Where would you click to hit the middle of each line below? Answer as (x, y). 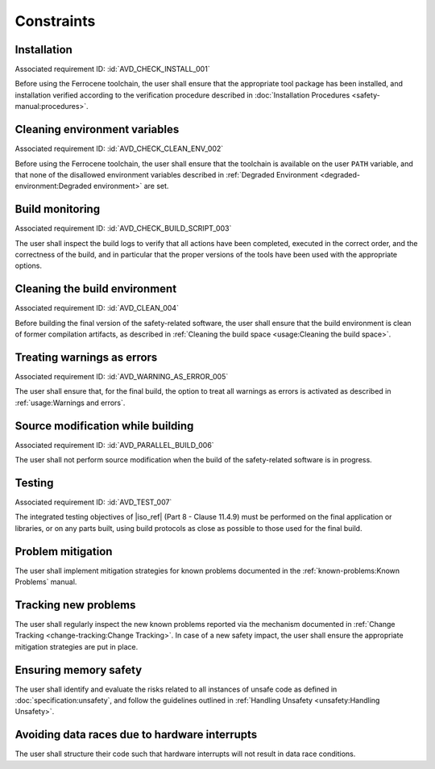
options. (29, 265)
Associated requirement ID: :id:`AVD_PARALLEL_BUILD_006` (114, 445)
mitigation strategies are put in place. (77, 646)
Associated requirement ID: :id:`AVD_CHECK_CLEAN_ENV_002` (119, 148)
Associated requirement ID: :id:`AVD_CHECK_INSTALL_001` (112, 69)
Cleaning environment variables (97, 130)
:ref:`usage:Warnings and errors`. (70, 403)
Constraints (55, 21)
